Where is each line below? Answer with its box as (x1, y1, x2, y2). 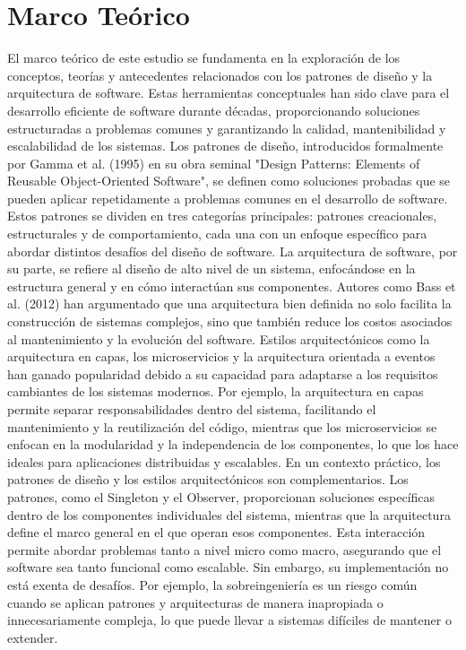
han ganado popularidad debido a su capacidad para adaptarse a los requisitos (7, 364, 438, 383)
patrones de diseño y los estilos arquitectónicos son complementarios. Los (7, 470, 409, 489)
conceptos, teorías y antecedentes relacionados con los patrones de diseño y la (7, 65, 433, 84)
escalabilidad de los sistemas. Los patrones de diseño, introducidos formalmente (7, 136, 444, 155)
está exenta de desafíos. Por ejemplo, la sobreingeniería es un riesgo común (7, 575, 418, 594)
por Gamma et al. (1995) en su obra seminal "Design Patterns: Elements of (7, 153, 420, 172)
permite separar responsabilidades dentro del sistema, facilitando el (7, 400, 376, 418)
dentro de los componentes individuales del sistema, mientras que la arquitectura (7, 505, 451, 524)
